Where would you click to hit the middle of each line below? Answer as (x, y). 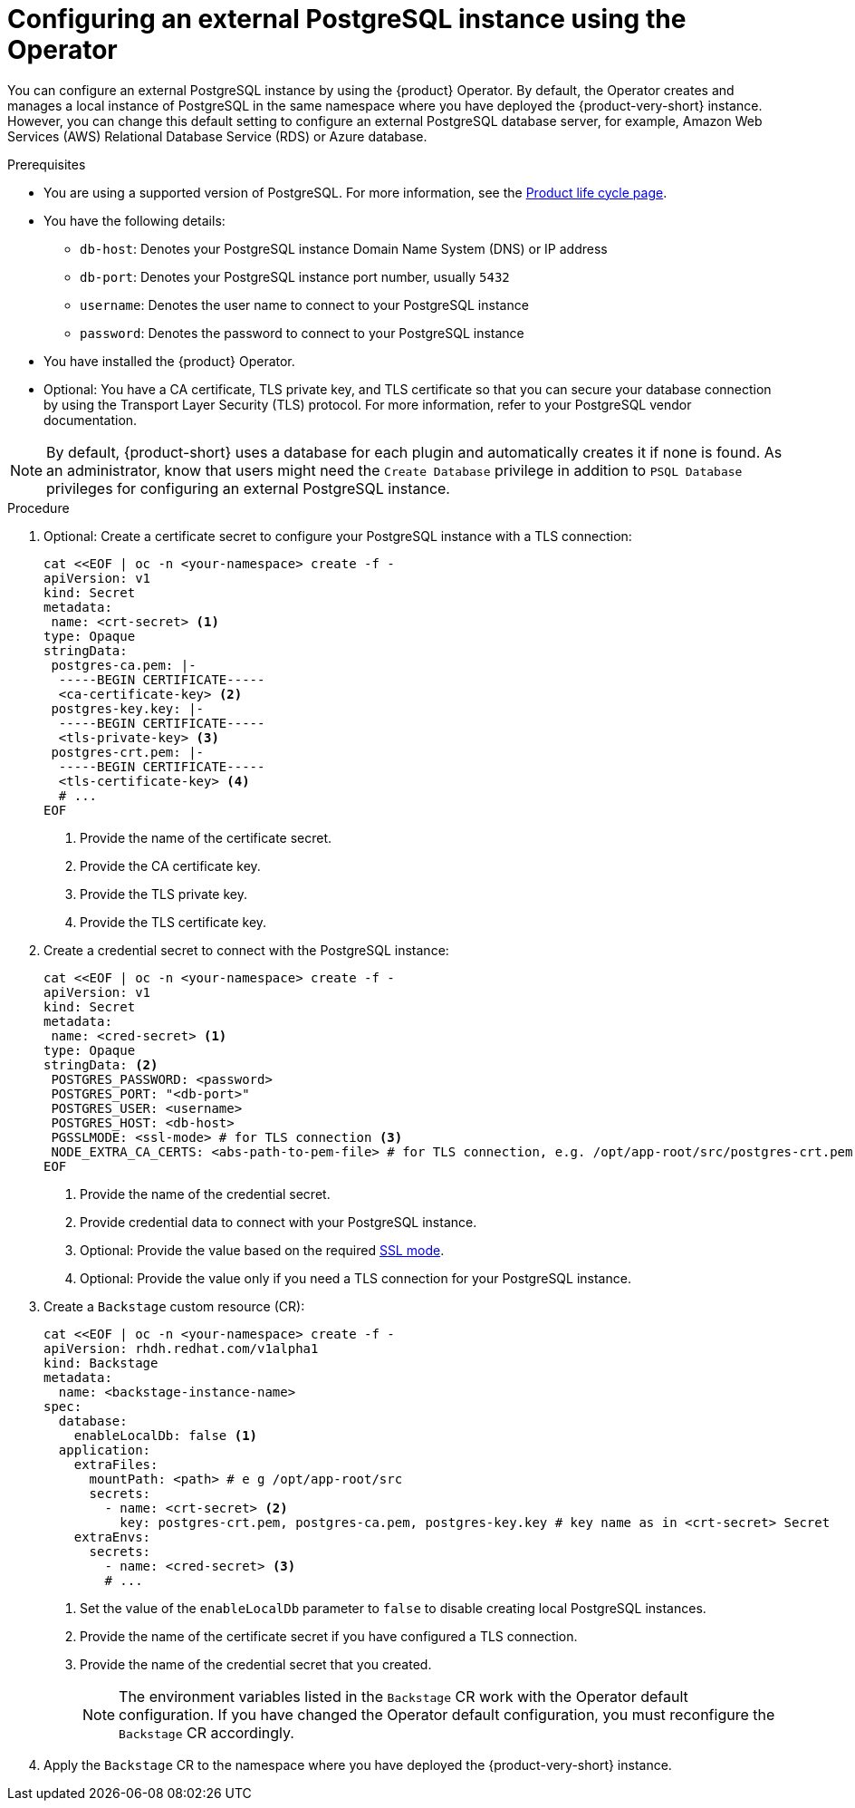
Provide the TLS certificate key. (173, 922)
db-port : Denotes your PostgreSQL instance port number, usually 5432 (295, 276)
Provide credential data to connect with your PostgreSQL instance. (279, 1222)
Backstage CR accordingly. (207, 1732)
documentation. (91, 420)
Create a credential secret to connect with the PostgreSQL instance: (246, 950)
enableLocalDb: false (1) (166, 1435)
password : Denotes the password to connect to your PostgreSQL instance (302, 333)
